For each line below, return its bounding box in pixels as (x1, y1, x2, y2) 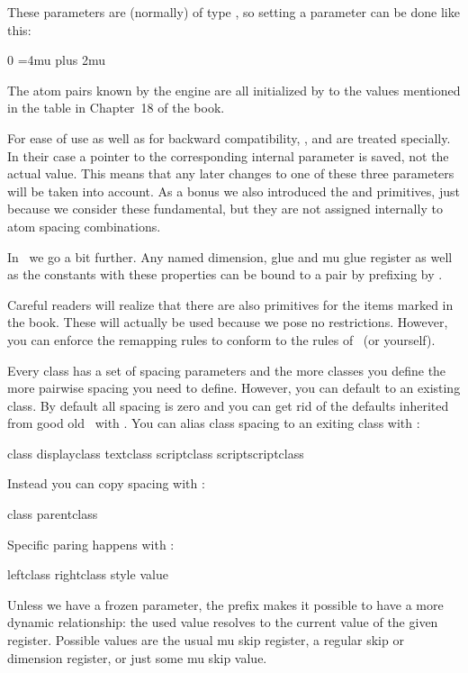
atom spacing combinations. (7, 216, 161, 235)
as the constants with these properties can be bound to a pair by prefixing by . (7, 265, 443, 284)
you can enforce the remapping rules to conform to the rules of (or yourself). (7, 330, 436, 349)
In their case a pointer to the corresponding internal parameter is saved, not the (7, 146, 449, 165)
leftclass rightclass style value (7, 565, 168, 584)
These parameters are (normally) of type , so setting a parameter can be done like (7, 3, 460, 21)
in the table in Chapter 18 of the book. (7, 98, 225, 117)
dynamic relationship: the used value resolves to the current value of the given (7, 613, 438, 632)
